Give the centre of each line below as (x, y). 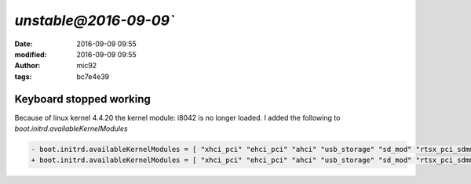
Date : (24, 44)
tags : (23, 76)
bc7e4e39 (93, 76)
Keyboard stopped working (82, 99)
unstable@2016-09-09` (95, 20)
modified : (31, 54)
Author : (27, 66)
